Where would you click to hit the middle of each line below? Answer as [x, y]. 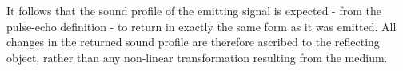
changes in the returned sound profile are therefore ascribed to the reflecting [193, 42]
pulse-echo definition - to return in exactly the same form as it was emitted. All [201, 26]
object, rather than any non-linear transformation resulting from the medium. [197, 57]
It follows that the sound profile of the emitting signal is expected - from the [194, 10]
